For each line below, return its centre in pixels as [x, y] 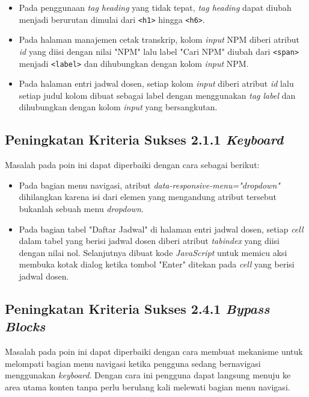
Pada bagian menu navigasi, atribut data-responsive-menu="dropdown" [149, 185]
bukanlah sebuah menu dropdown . [81, 208]
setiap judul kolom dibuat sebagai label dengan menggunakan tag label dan [157, 95]
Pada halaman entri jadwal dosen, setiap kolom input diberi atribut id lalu [156, 83]
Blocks [25, 326]
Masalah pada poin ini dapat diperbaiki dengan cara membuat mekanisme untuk [154, 352]
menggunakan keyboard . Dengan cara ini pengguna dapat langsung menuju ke [148, 375]
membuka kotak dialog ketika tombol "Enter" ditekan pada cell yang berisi [157, 264]
